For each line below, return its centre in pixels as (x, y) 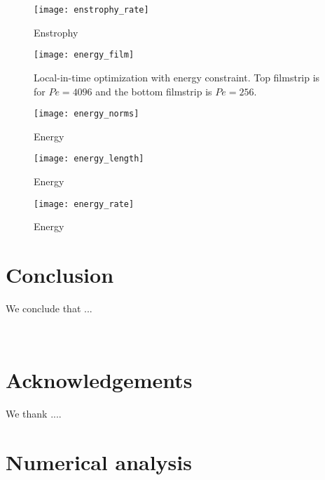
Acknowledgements (99, 380)
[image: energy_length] (89, 159)
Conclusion (60, 275)
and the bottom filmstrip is (154, 91)
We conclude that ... (49, 308)
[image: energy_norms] (87, 114)
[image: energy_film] (84, 55)
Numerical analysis (99, 462)
